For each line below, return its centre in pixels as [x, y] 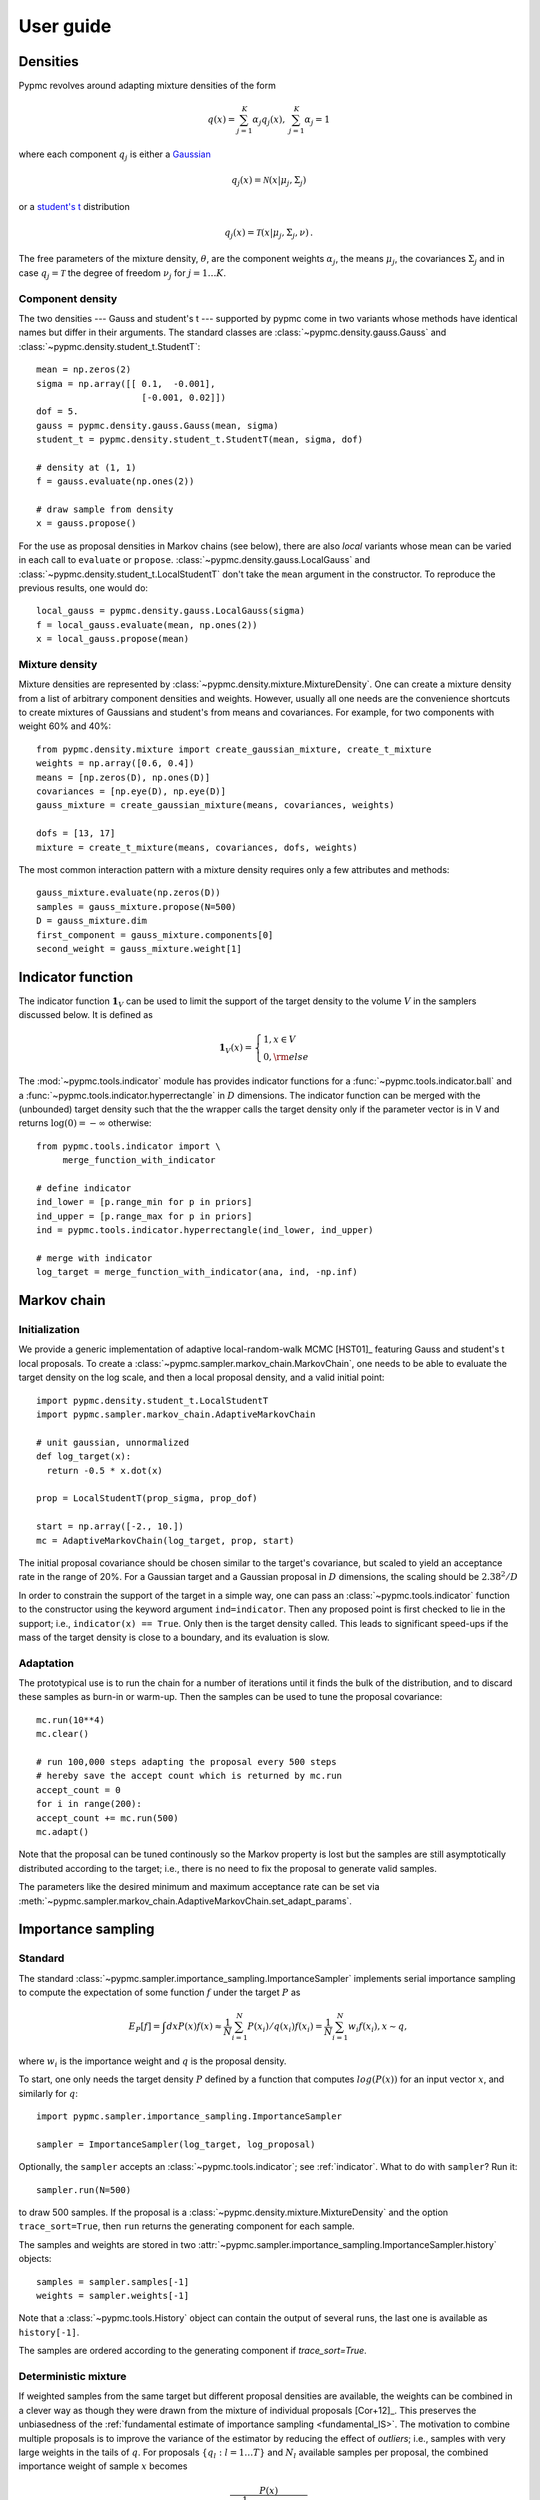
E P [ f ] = [144, 2027]
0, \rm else [286, 1057]
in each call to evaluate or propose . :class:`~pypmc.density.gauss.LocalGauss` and [194, 560]
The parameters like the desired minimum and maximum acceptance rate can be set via [199, 1887]
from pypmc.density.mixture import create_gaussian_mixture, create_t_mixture [234, 749]
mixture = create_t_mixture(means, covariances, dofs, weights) [197, 847]
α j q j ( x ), [268, 120]
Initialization [49, 1330]
